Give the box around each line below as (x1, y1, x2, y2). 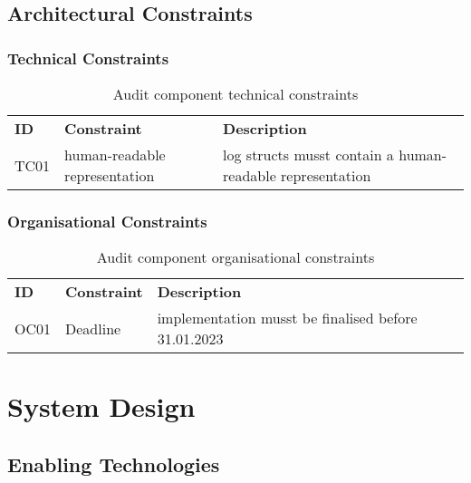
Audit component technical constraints (112, 83, 359, 104)
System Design (7, 388, 196, 425)
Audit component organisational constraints (96, 246, 375, 268)
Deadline (65, 317, 121, 339)
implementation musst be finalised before (157, 307, 418, 329)
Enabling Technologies (7, 449, 220, 478)
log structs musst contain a (223, 144, 394, 165)
